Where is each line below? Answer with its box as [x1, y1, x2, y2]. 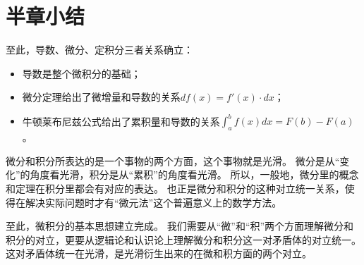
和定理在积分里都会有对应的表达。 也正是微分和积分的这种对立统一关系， [6, 180, 345, 195]
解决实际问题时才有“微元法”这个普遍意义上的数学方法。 [25, 195, 282, 209]
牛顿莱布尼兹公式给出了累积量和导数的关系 [22, 113, 220, 128]
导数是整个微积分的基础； [22, 66, 141, 80]
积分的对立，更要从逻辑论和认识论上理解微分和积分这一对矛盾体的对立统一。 [6, 232, 361, 247]
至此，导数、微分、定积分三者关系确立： [6, 42, 193, 57]
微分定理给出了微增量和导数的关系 [22, 90, 181, 104]
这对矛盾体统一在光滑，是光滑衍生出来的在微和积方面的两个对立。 [6, 246, 312, 261]
